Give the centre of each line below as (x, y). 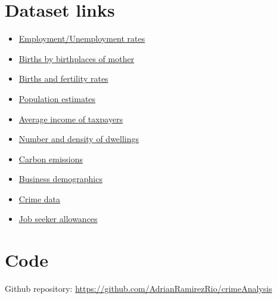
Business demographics (60, 179)
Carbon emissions (51, 158)
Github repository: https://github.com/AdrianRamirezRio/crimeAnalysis (138, 289)
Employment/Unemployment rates (82, 38)
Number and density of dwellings (79, 139)
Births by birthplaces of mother (77, 58)
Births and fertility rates (63, 78)
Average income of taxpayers (71, 118)
